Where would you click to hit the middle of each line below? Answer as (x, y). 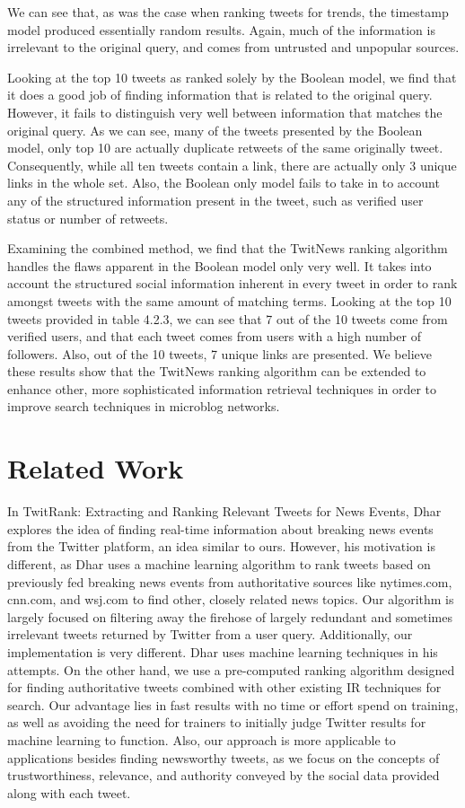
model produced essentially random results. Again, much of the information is (221, 29)
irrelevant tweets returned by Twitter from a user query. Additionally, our (210, 634)
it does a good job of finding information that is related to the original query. (220, 95)
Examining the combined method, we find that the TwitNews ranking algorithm (228, 248)
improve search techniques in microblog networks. (144, 406)
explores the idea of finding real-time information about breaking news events (220, 528)
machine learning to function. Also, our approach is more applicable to (202, 739)
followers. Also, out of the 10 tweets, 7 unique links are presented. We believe (219, 353)
